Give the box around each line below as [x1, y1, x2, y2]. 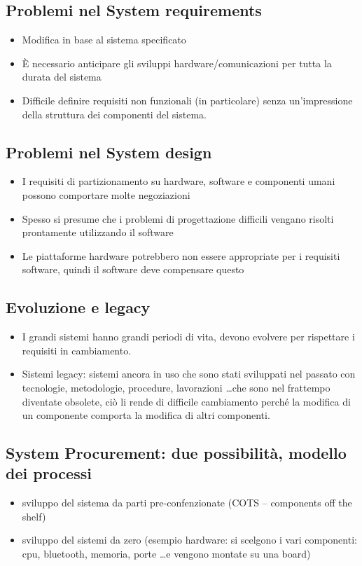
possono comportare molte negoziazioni [22, 187, 190, 202]
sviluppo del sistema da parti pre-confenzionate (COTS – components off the [22, 495, 352, 510]
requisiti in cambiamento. [22, 343, 132, 357]
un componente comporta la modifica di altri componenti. [22, 408, 270, 422]
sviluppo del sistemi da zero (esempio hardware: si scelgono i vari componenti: [22, 532, 357, 547]
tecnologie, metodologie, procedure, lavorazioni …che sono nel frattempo [22, 380, 330, 394]
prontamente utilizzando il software [22, 225, 174, 240]
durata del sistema [22, 69, 102, 84]
